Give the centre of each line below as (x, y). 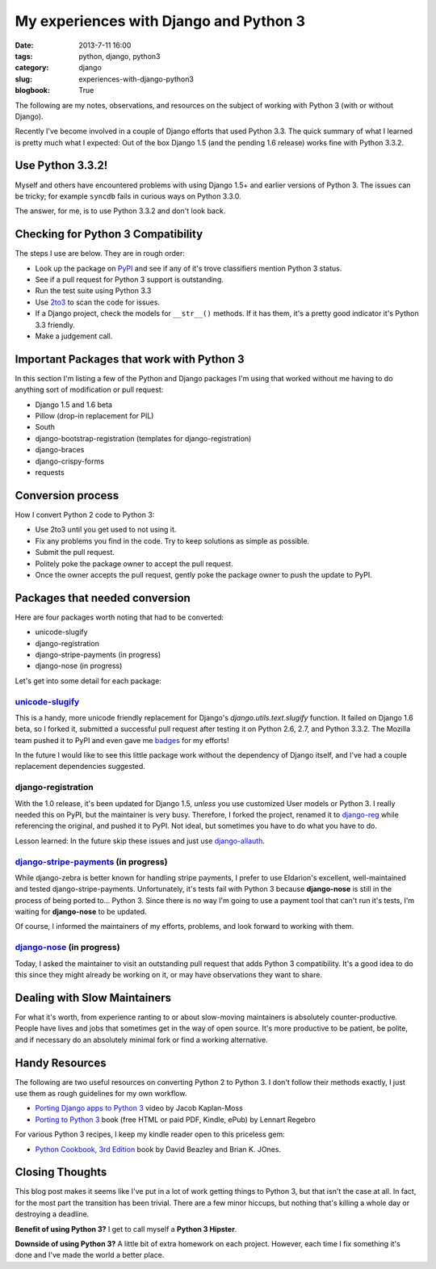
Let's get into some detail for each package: (88, 681)
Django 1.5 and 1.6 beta (74, 405)
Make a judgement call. (74, 336)
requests (50, 473)
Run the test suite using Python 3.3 (93, 291)
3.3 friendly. (55, 325)
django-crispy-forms (70, 461)
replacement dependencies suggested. (80, 767)
